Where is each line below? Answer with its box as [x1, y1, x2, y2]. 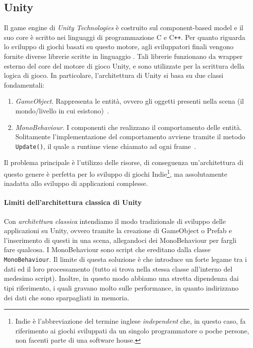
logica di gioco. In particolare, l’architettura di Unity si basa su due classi [4, 70, 223, 80]
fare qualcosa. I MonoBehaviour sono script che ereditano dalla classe [4, 244, 211, 255]
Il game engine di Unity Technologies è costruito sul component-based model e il [4, 22, 243, 33]
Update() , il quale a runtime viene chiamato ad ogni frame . [15, 141, 196, 151]
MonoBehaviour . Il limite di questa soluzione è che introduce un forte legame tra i [4, 254, 247, 264]
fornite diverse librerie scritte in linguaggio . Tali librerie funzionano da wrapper [4, 51, 243, 61]
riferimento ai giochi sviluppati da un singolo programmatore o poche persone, [15, 325, 249, 335]
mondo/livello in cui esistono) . [15, 106, 109, 116]
